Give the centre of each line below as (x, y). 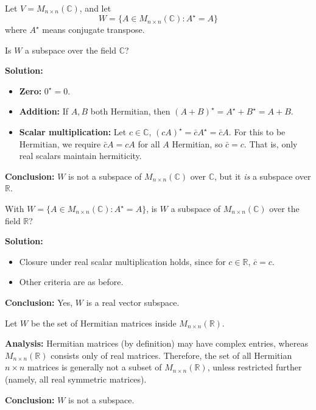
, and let (95, 8)
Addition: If (44, 111)
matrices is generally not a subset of (95, 367)
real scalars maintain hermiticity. (80, 156)
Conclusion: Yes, (39, 302)
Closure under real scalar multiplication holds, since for (122, 261)
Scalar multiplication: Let (73, 132)
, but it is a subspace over (262, 176)
